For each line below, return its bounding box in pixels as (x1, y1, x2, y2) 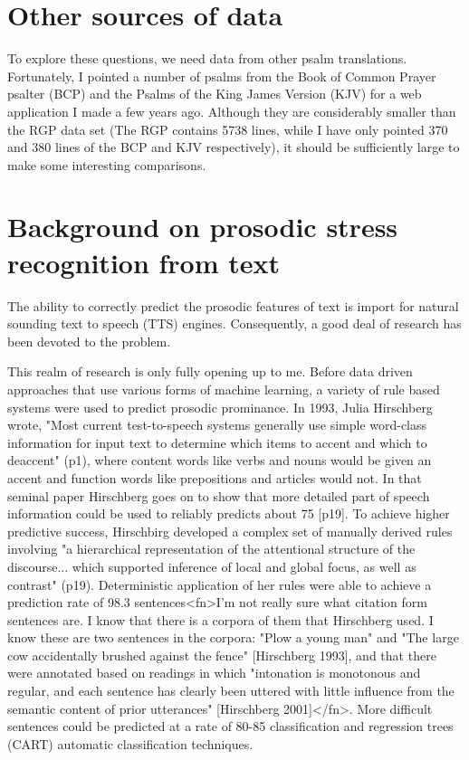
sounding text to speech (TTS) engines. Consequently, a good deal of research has (7, 314, 462, 333)
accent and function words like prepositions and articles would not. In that (7, 468, 422, 487)
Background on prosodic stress (7, 208, 398, 245)
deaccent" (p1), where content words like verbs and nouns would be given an (7, 451, 432, 470)
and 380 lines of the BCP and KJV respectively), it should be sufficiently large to (7, 138, 460, 157)
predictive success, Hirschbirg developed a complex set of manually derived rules (7, 521, 453, 540)
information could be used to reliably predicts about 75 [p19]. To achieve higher (7, 504, 450, 523)
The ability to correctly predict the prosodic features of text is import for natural (7, 296, 459, 315)
